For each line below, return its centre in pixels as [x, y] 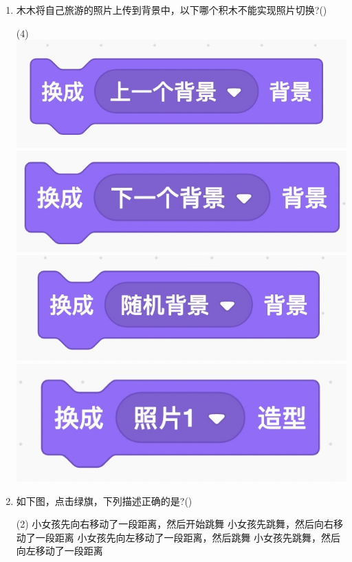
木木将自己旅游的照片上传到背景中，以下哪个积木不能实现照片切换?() [172, 10]
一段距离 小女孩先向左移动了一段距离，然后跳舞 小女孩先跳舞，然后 [188, 537]
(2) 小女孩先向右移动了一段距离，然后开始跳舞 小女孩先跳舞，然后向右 [175, 524]
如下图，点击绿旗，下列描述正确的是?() [104, 500]
